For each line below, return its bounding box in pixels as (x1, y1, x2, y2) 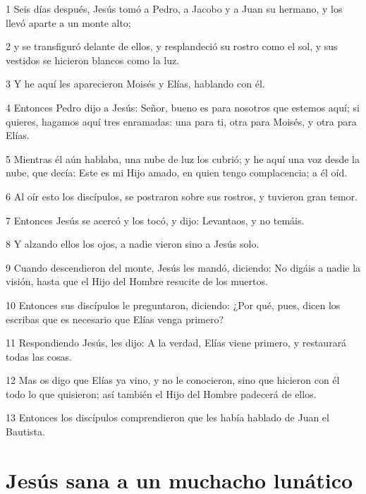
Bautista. (6, 424, 45, 439)
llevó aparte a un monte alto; (6, 15, 131, 30)
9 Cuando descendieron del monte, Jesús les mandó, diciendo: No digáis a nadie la (6, 260, 361, 275)
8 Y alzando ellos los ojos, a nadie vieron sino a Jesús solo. (6, 236, 260, 251)
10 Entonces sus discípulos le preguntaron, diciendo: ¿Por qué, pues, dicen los (6, 297, 341, 312)
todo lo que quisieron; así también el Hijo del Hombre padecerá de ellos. (6, 386, 317, 401)
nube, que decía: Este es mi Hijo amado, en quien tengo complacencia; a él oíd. (6, 165, 348, 180)
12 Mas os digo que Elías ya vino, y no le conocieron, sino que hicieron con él (6, 373, 340, 387)
